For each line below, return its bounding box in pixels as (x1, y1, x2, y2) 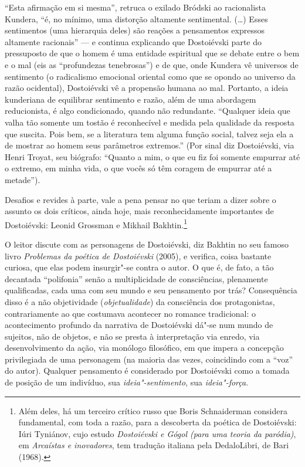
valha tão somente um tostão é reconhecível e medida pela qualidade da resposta (5, 116, 294, 128)
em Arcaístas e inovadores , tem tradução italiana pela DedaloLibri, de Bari (18, 439, 289, 451)
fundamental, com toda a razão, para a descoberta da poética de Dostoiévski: (18, 416, 297, 428)
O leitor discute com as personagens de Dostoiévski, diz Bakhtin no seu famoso (5, 238, 289, 250)
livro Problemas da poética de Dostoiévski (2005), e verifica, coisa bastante (5, 249, 272, 262)
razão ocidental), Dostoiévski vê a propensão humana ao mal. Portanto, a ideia (5, 82, 289, 94)
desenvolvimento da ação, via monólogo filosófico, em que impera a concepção (5, 341, 284, 354)
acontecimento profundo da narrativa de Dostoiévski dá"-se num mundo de (5, 319, 273, 331)
